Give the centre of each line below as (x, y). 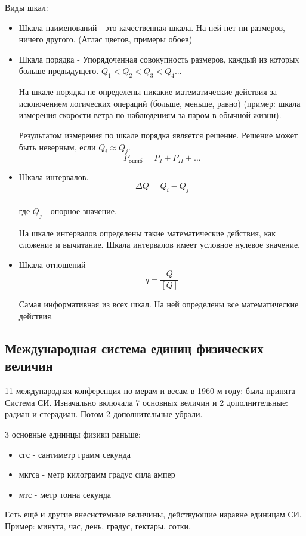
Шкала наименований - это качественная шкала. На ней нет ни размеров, (152, 27)
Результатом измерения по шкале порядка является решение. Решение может (158, 135)
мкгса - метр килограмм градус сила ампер (97, 474)
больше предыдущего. (59, 71)
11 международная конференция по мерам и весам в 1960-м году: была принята (150, 391)
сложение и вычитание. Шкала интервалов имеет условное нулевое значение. (159, 244)
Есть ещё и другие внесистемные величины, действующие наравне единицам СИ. (153, 514)
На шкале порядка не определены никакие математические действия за (148, 92)
